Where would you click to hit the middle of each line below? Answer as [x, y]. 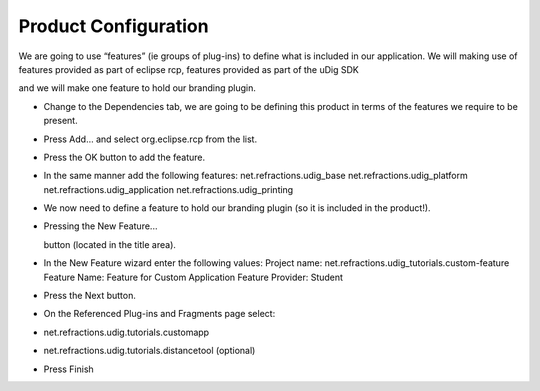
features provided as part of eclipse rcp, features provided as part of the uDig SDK [188, 69]
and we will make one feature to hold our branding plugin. [137, 88]
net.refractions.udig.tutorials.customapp [126, 332]
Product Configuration [113, 26]
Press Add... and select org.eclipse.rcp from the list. [150, 139]
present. [61, 121]
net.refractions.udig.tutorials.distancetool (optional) [149, 351]
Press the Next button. [90, 296]
